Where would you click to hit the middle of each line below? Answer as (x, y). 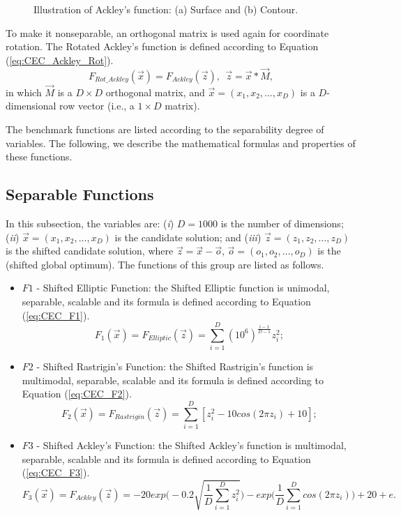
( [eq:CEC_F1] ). (56, 315)
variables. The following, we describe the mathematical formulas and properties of (181, 143)
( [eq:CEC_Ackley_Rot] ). (60, 60)
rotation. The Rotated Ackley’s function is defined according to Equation (162, 46)
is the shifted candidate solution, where (90, 251)
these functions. (39, 157)
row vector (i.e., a (97, 106)
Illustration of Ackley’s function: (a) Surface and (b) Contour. (166, 9)
